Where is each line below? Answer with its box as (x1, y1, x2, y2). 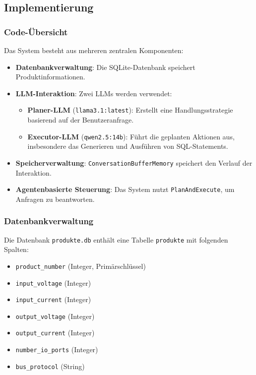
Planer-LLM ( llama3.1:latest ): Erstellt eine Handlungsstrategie (27, 105, 233, 115)
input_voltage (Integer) (15, 277, 91, 288)
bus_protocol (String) (15, 361, 85, 371)
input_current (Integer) (15, 294, 91, 305)
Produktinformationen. (15, 71, 85, 82)
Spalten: (4, 244, 29, 254)
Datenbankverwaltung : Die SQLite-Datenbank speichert (15, 62, 195, 72)
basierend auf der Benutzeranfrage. (27, 115, 134, 125)
